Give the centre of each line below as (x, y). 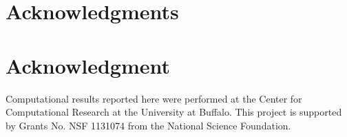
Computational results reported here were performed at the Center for (154, 98)
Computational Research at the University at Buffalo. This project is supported (174, 112)
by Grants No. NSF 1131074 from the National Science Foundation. (148, 125)
